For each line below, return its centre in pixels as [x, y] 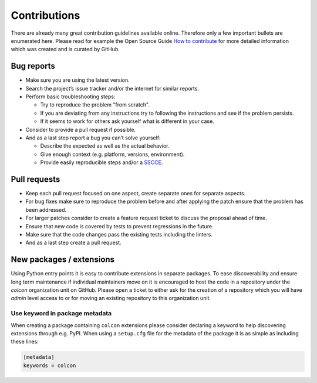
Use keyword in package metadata [61, 314]
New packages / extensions [63, 260]
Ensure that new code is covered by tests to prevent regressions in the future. [119, 226]
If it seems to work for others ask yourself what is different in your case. [127, 121]
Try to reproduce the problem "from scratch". [95, 105]
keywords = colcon [50, 365]
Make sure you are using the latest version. [78, 80]
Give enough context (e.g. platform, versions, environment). [112, 154]
